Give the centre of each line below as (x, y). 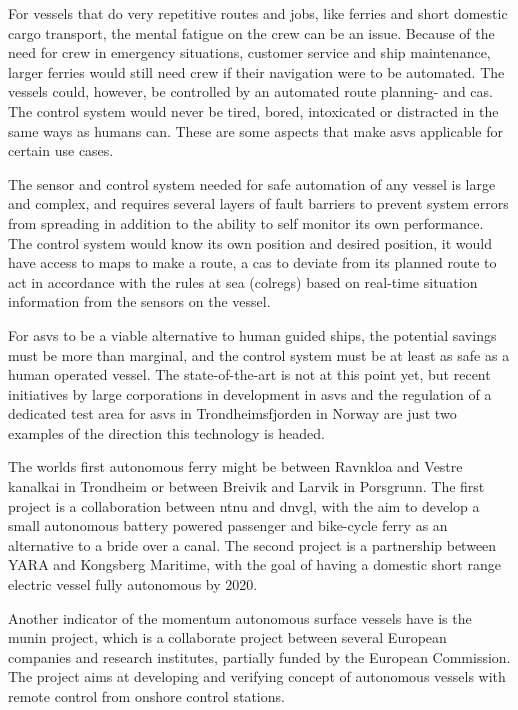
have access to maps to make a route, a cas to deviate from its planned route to (252, 262)
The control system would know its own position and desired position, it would (250, 242)
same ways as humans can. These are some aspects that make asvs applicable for (256, 130)
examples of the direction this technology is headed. (166, 432)
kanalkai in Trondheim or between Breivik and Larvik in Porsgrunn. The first (246, 486)
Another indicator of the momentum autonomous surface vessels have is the (240, 617)
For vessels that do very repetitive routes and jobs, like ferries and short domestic (258, 13)
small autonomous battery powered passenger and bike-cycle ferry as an (228, 525)
